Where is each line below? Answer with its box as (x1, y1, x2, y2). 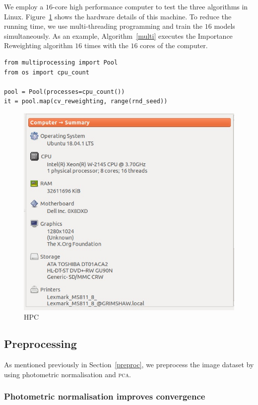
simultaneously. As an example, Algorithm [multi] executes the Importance (4, 30, 233, 41)
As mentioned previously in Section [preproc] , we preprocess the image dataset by (4, 359, 254, 370)
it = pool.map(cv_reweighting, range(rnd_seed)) (4, 98, 168, 105)
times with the (84, 40, 129, 51)
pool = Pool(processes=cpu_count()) (4, 88, 125, 95)
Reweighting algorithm (4, 40, 73, 51)
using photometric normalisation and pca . (4, 369, 131, 379)
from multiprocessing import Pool (4, 59, 118, 66)
